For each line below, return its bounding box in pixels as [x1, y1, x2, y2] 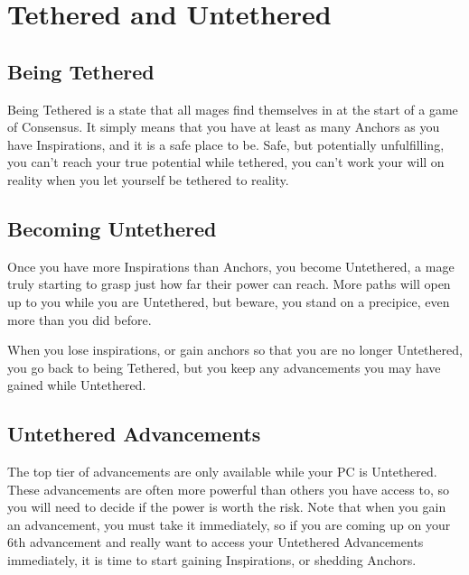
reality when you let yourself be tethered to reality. [7, 170, 289, 189]
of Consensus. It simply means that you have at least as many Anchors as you [7, 117, 440, 136]
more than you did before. [7, 310, 152, 329]
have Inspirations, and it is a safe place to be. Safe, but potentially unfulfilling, [7, 134, 445, 153]
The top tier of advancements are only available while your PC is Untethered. [7, 462, 437, 481]
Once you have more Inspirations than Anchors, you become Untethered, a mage [7, 256, 455, 275]
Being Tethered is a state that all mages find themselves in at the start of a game [7, 99, 458, 118]
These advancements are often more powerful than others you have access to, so [7, 479, 449, 498]
